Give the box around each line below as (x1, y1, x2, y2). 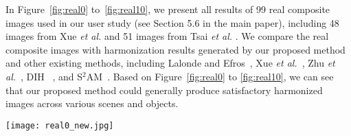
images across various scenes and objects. (5, 96, 179, 111)
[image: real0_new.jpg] (5, 120, 114, 131)
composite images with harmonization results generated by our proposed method (5, 42, 346, 56)
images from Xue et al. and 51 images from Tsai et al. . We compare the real (5, 29, 329, 43)
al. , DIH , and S (5, 69, 83, 83)
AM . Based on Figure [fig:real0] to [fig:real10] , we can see (86, 69, 334, 83)
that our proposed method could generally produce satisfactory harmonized (5, 82, 323, 97)
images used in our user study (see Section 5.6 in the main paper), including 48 (5, 15, 339, 30)
